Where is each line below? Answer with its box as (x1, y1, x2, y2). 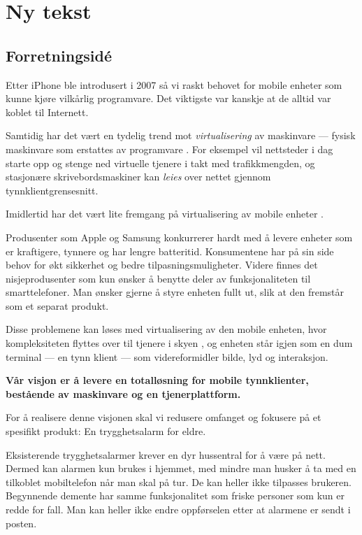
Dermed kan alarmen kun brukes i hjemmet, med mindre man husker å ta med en (6, 461, 356, 476)
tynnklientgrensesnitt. (6, 183, 99, 197)
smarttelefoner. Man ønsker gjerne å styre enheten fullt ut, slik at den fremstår (6, 285, 345, 299)
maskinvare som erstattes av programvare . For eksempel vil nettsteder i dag (6, 141, 333, 156)
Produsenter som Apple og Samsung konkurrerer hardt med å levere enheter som (6, 229, 353, 244)
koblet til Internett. (6, 104, 89, 119)
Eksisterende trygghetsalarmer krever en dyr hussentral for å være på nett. (6, 447, 326, 462)
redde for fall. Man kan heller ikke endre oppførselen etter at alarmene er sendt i (6, 502, 351, 517)
